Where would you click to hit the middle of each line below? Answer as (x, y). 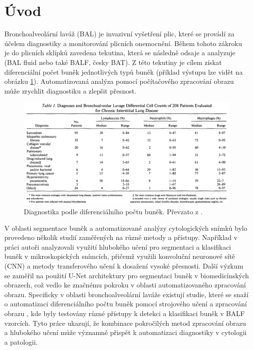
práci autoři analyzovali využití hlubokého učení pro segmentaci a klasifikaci (118, 247)
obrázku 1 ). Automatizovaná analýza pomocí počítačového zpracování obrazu (119, 81)
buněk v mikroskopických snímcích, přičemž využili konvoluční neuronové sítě (120, 256)
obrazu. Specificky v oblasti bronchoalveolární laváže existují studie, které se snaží (126, 294)
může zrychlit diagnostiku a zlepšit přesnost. (70, 90)
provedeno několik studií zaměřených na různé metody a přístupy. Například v (121, 237)
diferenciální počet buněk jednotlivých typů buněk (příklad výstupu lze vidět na (124, 72)
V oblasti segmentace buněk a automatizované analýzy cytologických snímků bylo (126, 228)
